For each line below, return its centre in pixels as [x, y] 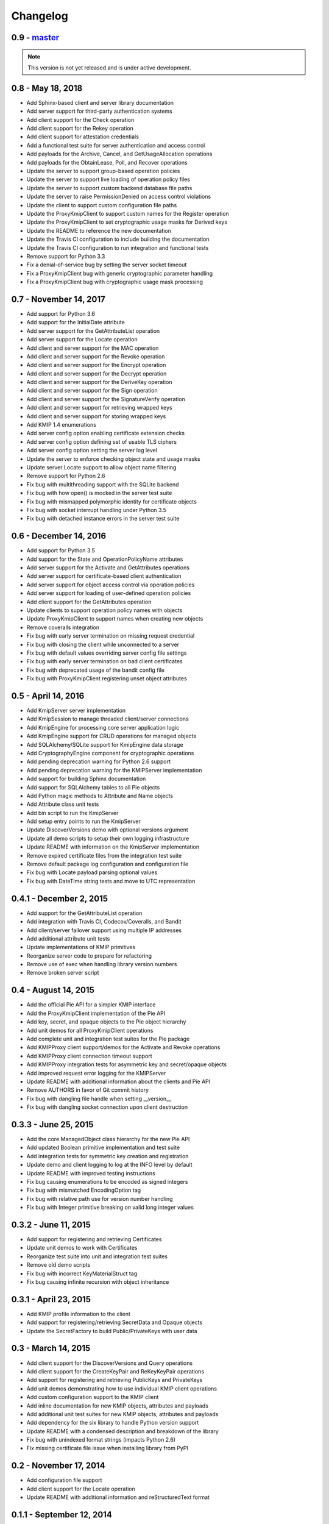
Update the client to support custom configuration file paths [102, 205]
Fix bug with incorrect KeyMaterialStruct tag [82, 1273]
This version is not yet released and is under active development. [109, 68]
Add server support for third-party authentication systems [100, 111]
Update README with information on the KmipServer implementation [113, 847]
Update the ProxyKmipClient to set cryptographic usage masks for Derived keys [127, 222]
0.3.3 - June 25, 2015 [52, 1124]
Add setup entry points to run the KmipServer [84, 821]
